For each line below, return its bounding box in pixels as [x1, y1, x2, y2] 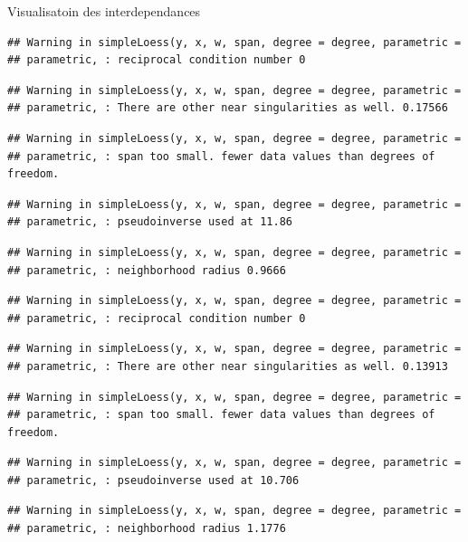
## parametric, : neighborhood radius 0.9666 [7, 263, 286, 277]
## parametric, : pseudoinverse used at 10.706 [7, 473, 300, 487]
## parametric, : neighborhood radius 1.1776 [7, 522, 286, 536]
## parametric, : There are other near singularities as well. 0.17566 [7, 101, 448, 115]
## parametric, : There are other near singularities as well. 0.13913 [7, 359, 448, 373]
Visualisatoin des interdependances [7, 2, 201, 20]
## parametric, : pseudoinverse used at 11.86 [7, 215, 292, 229]
